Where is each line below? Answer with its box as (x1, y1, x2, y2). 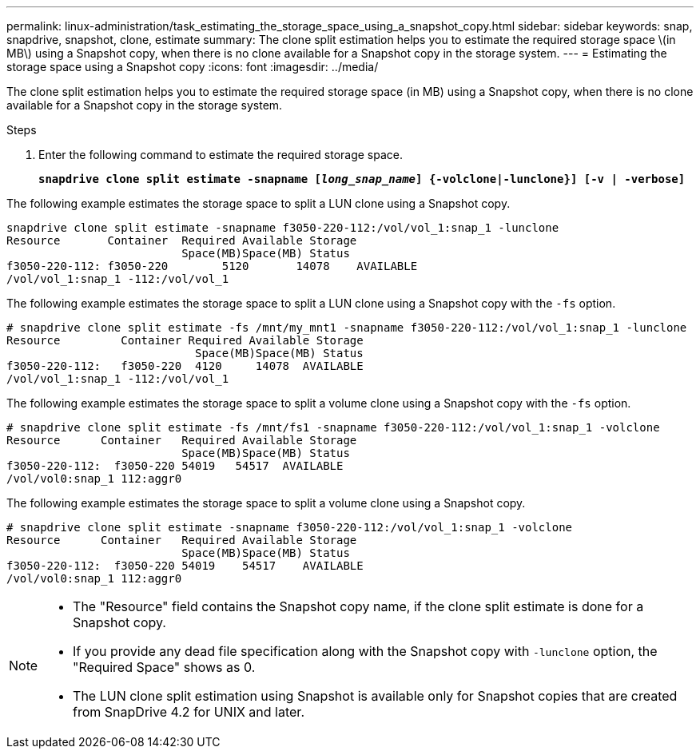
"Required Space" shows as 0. (73, 659, 256, 675)
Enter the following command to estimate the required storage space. (38, 148, 404, 161)
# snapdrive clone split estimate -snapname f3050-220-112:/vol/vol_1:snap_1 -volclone (6, 521, 573, 534)
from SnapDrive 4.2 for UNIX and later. (73, 704, 304, 720)
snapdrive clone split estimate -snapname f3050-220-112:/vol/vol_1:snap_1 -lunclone (6, 221, 559, 234)
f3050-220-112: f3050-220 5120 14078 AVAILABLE (6, 260, 418, 272)
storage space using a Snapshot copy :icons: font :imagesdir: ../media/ (6, 60, 379, 74)
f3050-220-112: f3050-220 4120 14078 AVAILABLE (6, 360, 364, 372)
